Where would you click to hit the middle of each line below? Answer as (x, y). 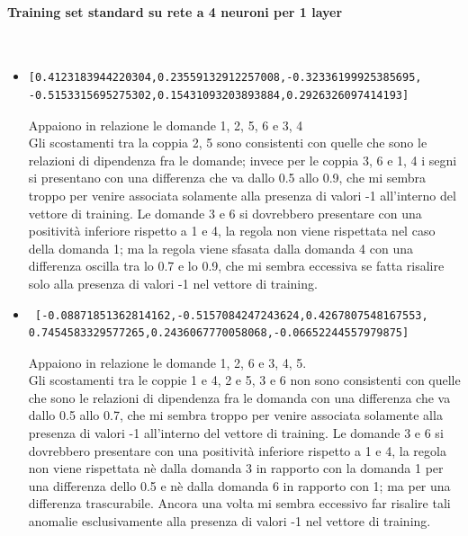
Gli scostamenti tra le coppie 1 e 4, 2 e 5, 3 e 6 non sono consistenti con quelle (244, 380)
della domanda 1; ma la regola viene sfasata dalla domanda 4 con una (220, 248)
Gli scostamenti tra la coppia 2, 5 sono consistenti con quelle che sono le (228, 143)
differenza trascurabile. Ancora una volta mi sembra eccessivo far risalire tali (239, 503)
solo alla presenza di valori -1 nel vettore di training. (173, 283)
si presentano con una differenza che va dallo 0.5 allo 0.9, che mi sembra (227, 178)
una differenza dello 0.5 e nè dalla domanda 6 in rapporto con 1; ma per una (239, 485)
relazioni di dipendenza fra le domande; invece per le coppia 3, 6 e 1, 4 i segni (243, 160)
